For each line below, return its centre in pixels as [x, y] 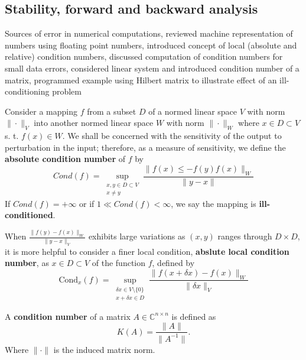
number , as [27, 263]
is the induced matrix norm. [104, 349]
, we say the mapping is [214, 203]
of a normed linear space [193, 111]
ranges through [245, 236]
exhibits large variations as [137, 236]
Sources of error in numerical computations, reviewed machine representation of [149, 33]
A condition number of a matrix [68, 316]
